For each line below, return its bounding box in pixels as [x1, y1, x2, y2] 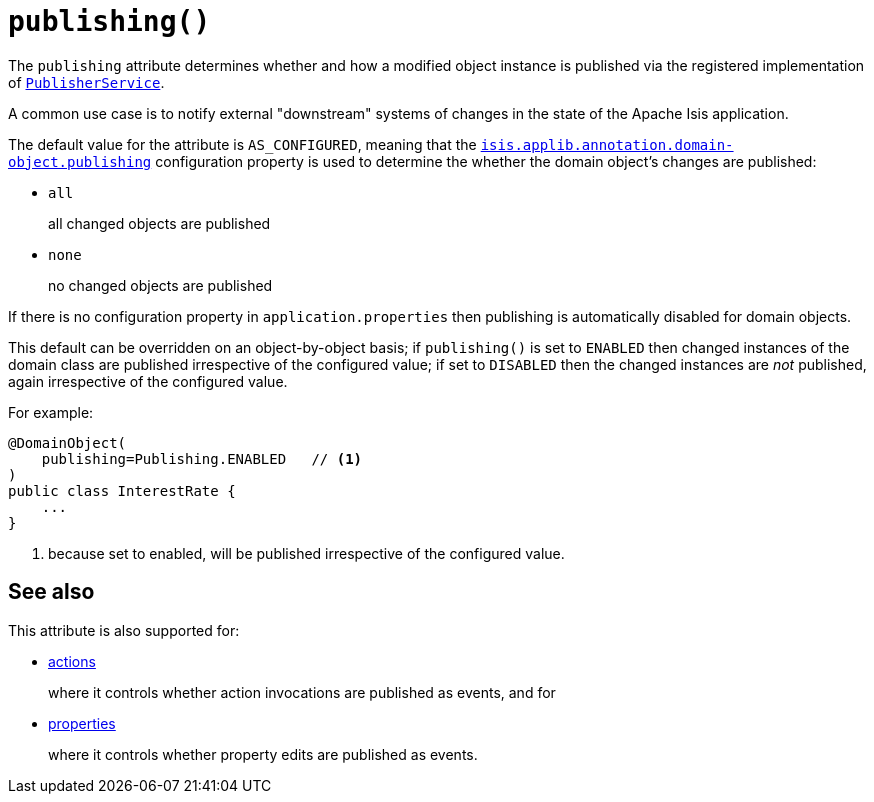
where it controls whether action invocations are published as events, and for [48, 683, 556, 701]
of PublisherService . [8, 73, 165, 91]
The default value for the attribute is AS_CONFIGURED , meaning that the [8, 135, 477, 153]
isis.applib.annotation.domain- [480, 136, 734, 153]
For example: [8, 403, 94, 421]
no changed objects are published [48, 276, 273, 294]
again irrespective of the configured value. [8, 372, 288, 390]
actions [48, 652, 96, 670]
